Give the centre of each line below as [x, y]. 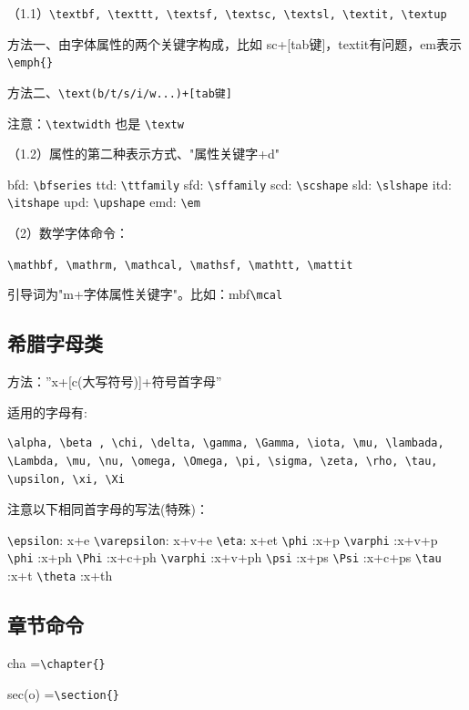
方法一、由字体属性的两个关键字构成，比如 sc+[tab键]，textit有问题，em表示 [235, 43]
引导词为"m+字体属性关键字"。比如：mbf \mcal [145, 294]
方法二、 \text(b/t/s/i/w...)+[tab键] [120, 92]
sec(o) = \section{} [63, 693]
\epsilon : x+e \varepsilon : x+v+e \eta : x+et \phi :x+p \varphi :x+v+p [223, 539]
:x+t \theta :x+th [60, 576]
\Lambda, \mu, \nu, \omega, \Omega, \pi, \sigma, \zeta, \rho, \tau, [223, 462]
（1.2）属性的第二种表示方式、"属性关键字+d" [144, 154]
